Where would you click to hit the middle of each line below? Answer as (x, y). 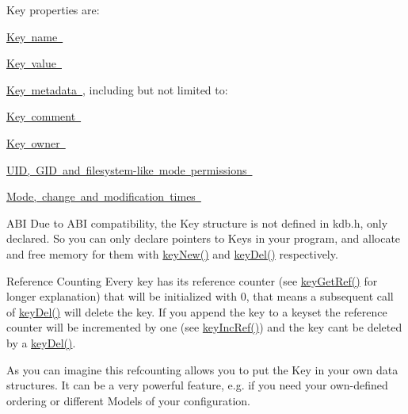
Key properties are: (53, 10)
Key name (32, 36)
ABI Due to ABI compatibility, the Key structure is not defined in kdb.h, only (197, 222)
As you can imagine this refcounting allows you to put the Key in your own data (202, 369)
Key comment (41, 116)
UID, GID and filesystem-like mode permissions (127, 169)
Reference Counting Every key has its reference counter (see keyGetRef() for (192, 280)
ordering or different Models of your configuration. (128, 400)
